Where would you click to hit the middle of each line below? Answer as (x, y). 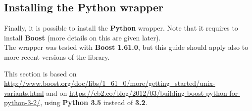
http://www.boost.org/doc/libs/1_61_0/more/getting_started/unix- (110, 83)
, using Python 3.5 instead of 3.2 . (94, 102)
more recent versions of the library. (57, 56)
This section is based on (40, 73)
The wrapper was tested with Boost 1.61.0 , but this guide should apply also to (126, 47)
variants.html (24, 92)
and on (57, 92)
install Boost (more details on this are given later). (82, 37)
